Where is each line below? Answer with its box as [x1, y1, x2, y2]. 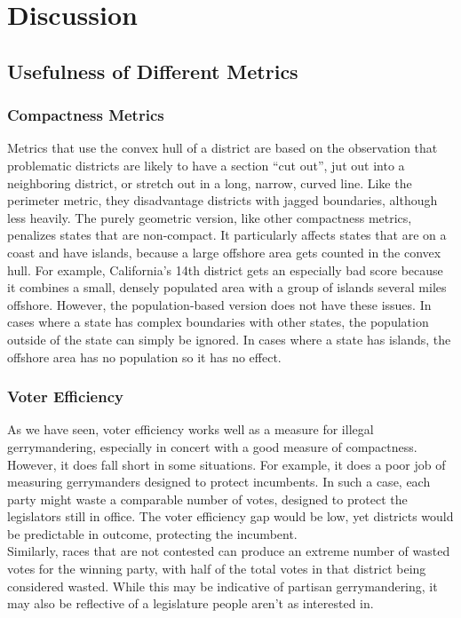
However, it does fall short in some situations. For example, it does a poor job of [7, 455, 446, 473]
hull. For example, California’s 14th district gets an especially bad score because [7, 260, 443, 279]
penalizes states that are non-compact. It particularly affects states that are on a [7, 226, 447, 244]
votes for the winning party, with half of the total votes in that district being [7, 559, 426, 578]
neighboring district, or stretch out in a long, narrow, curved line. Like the [7, 173, 412, 192]
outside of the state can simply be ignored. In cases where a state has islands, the [7, 329, 451, 348]
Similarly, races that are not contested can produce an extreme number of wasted [7, 542, 450, 560]
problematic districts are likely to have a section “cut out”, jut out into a [7, 155, 405, 174]
